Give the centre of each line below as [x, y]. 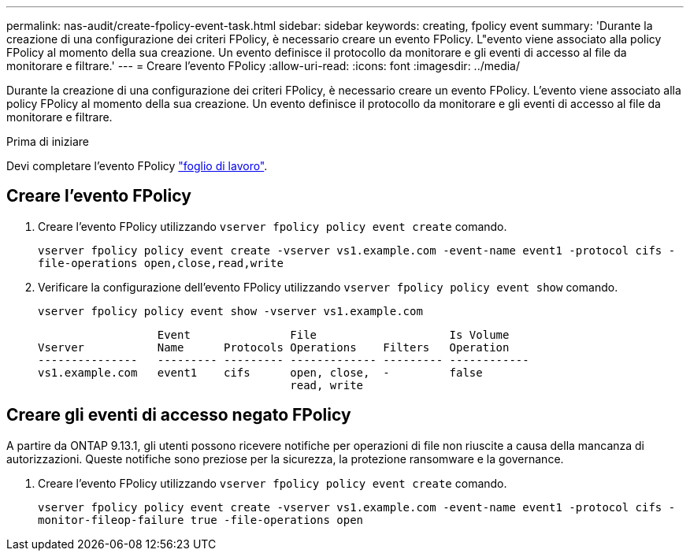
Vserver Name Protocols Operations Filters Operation [274, 347]
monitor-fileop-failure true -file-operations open [201, 520]
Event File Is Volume [333, 334]
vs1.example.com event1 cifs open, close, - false [260, 372]
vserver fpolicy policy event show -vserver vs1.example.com [230, 311]
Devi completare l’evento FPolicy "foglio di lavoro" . [137, 166]
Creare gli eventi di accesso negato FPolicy [179, 415]
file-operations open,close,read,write [161, 263]
